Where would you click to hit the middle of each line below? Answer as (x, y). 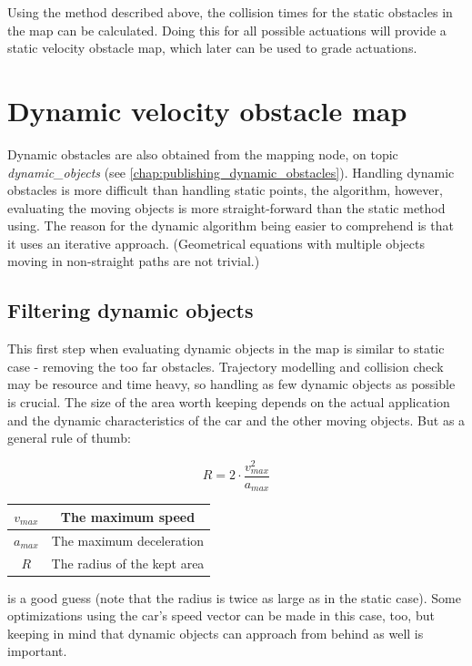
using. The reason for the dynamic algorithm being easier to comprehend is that (231, 225)
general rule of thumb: (69, 438)
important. (37, 651)
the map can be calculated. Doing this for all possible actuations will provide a (227, 30)
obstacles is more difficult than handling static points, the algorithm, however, (225, 190)
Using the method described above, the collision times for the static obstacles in (230, 12)
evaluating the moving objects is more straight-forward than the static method (226, 207)
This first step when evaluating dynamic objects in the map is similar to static (226, 348)
